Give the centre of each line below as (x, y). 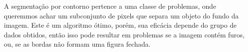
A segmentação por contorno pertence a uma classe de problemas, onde (110, 6)
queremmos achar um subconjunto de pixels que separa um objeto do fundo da (121, 15)
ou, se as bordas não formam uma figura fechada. (77, 44)
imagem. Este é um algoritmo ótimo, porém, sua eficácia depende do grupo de (120, 25)
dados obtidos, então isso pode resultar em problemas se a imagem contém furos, (124, 34)
